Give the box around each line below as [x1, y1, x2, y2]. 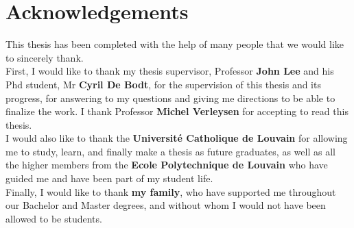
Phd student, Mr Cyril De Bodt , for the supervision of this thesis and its [5, 77, 321, 91]
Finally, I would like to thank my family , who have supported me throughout [5, 184, 336, 199]
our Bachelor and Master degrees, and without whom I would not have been [5, 198, 326, 212]
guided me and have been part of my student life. [5, 171, 213, 186]
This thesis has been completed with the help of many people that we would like [5, 37, 344, 51]
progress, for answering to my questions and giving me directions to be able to [5, 90, 335, 105]
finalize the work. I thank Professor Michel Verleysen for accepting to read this [5, 104, 349, 118]
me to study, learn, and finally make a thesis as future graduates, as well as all [5, 144, 335, 158]
